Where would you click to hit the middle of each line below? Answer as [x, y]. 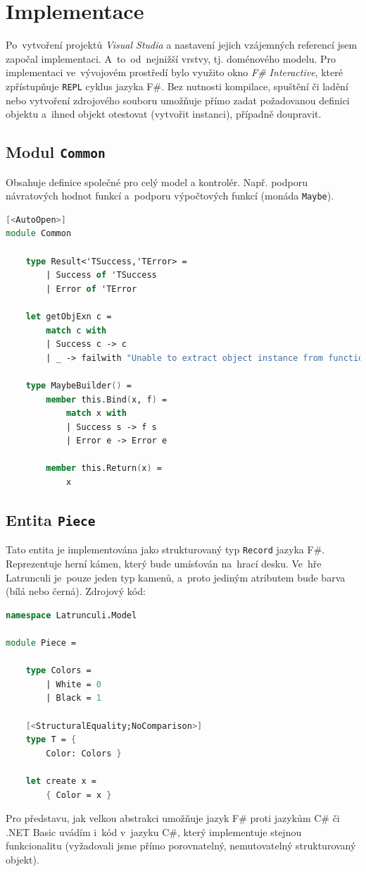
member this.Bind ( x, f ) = [107, 399]
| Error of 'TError [91, 289]
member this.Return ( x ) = [104, 468]
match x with [96, 413]
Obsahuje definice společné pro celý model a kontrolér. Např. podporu [157, 182]
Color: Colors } [84, 753]
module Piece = [41, 643]
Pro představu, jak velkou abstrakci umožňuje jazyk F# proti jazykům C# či [173, 818]
